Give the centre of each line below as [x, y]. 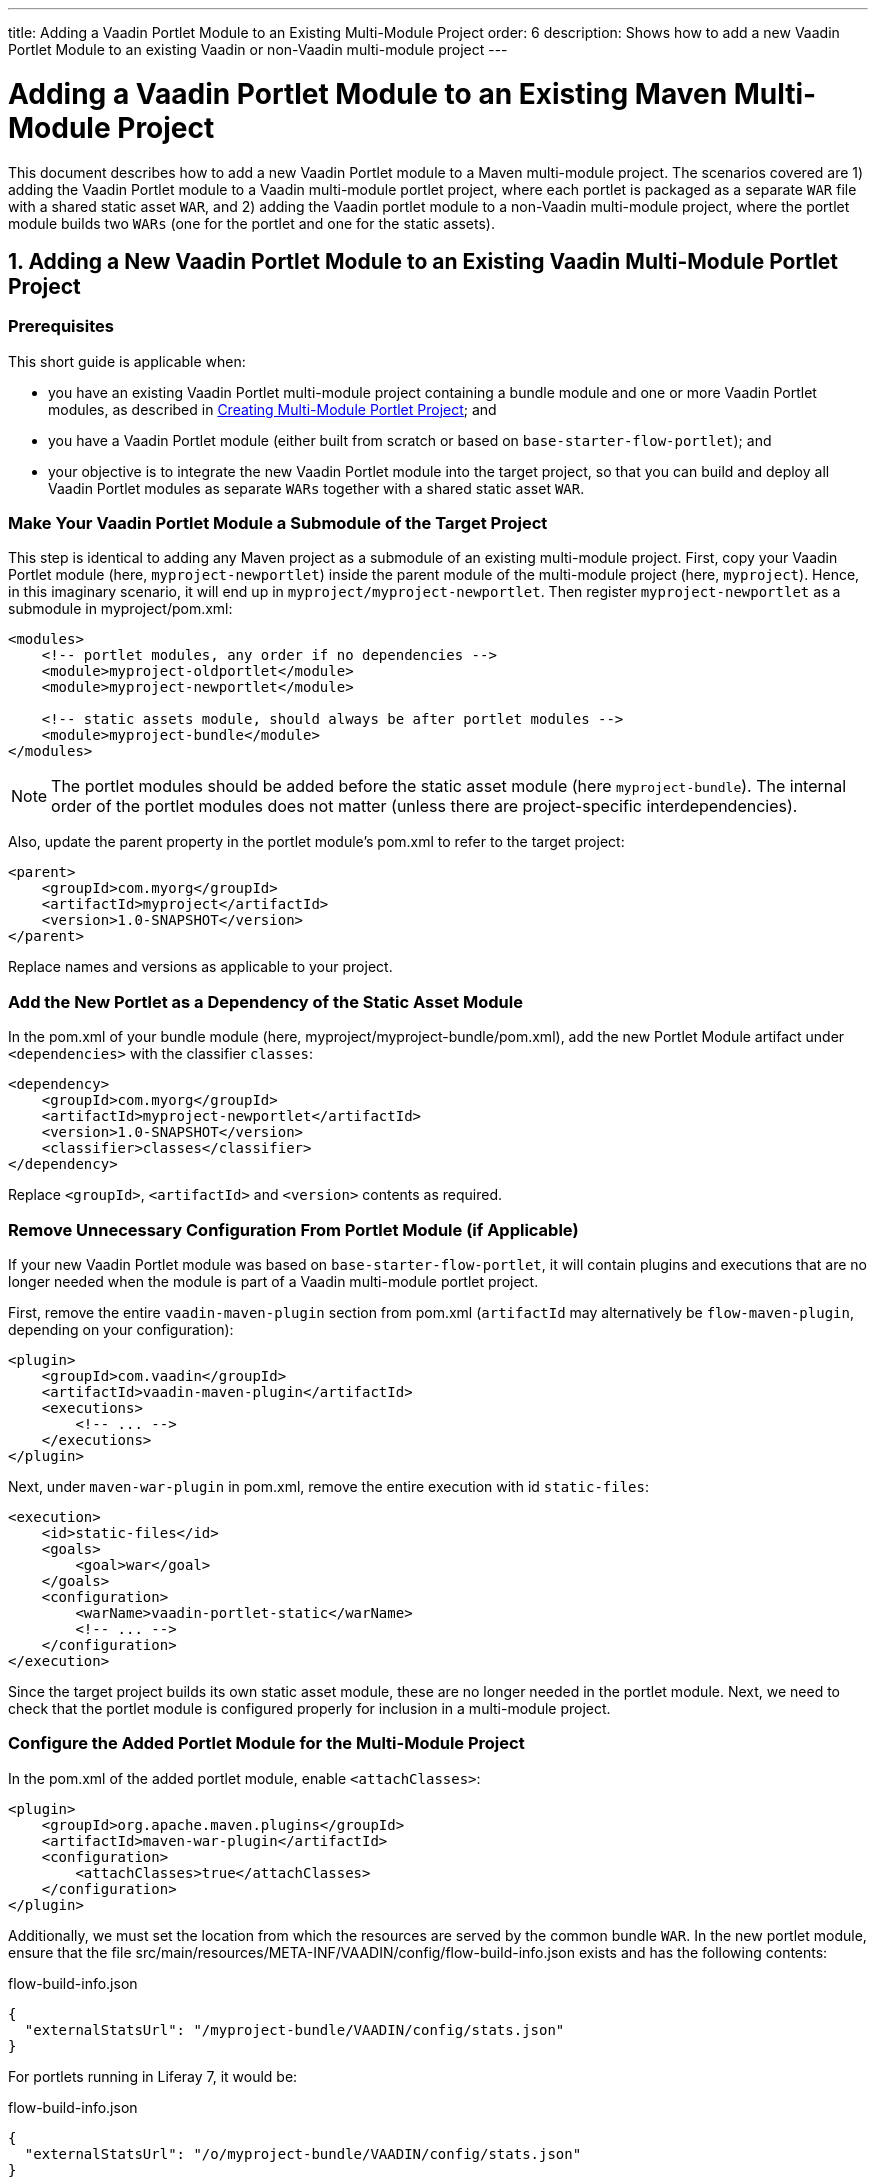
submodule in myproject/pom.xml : [120, 609]
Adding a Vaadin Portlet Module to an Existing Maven [368, 93]
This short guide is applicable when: [127, 361]
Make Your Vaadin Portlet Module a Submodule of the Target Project [278, 523]
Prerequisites [61, 326]
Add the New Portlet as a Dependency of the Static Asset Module [265, 1001]
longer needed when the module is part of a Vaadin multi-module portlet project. [273, 1281]
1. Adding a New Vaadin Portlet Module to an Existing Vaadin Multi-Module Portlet [423, 261]
